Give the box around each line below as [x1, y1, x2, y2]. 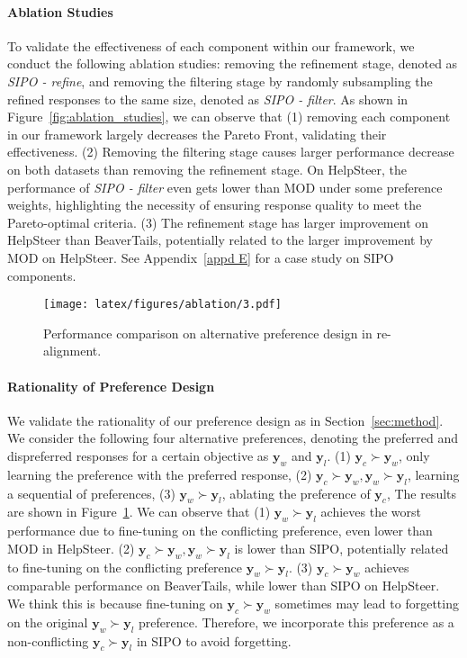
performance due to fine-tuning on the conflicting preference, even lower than [7, 521, 433, 540]
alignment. [43, 341, 102, 360]
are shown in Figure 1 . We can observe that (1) [7, 502, 271, 521]
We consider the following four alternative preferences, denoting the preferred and [7, 428, 459, 447]
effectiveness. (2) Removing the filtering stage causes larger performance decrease [7, 142, 454, 161]
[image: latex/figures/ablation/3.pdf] [43, 298, 282, 311]
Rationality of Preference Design [7, 376, 215, 395]
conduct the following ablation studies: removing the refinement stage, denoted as [7, 54, 458, 73]
